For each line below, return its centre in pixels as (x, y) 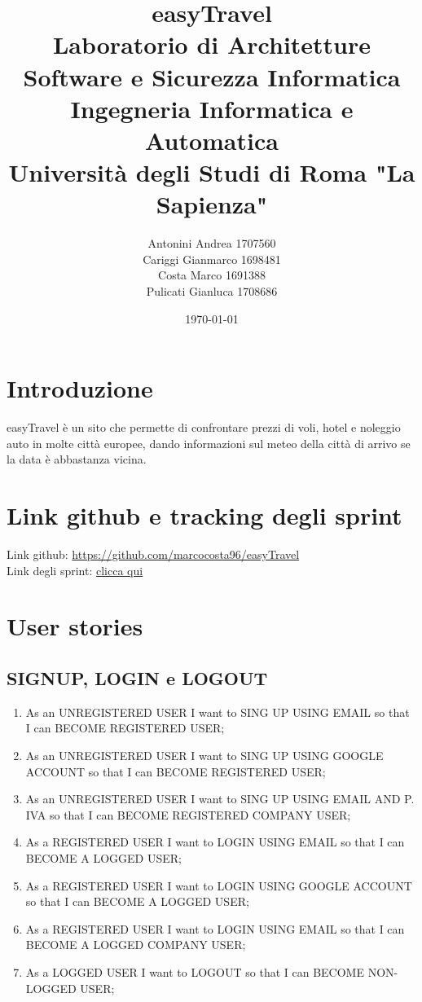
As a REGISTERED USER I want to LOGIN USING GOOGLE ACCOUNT (219, 885)
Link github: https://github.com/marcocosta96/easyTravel (153, 554)
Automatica (212, 140)
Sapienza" (212, 204)
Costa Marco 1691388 (212, 275)
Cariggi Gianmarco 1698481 (212, 259)
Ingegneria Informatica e (212, 108)
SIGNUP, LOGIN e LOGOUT (137, 678)
